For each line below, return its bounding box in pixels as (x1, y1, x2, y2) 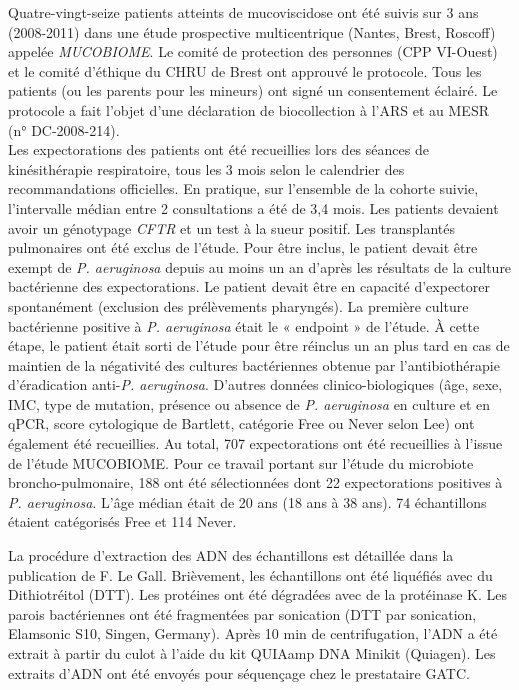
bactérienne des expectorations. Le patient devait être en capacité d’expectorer (8, 276, 490, 297)
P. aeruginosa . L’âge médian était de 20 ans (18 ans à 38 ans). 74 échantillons (8, 491, 487, 512)
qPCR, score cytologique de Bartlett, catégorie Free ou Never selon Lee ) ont (8, 413, 475, 434)
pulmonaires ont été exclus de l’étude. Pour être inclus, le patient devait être (8, 237, 478, 258)
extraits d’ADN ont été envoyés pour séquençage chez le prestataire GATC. (8, 662, 470, 683)
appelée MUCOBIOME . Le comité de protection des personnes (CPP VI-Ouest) (8, 41, 498, 62)
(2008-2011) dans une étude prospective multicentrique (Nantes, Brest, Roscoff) (8, 21, 496, 42)
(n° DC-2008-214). (8, 119, 120, 140)
